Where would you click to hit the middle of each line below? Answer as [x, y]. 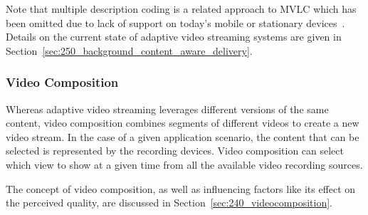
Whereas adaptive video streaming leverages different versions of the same [167, 109]
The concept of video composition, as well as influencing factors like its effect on [181, 188]
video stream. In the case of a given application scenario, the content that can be [183, 136]
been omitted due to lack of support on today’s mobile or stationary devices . [175, 22]
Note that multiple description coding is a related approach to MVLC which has [181, 9]
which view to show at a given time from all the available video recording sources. [184, 164]
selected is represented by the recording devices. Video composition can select [175, 151]
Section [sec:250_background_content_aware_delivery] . [129, 50]
